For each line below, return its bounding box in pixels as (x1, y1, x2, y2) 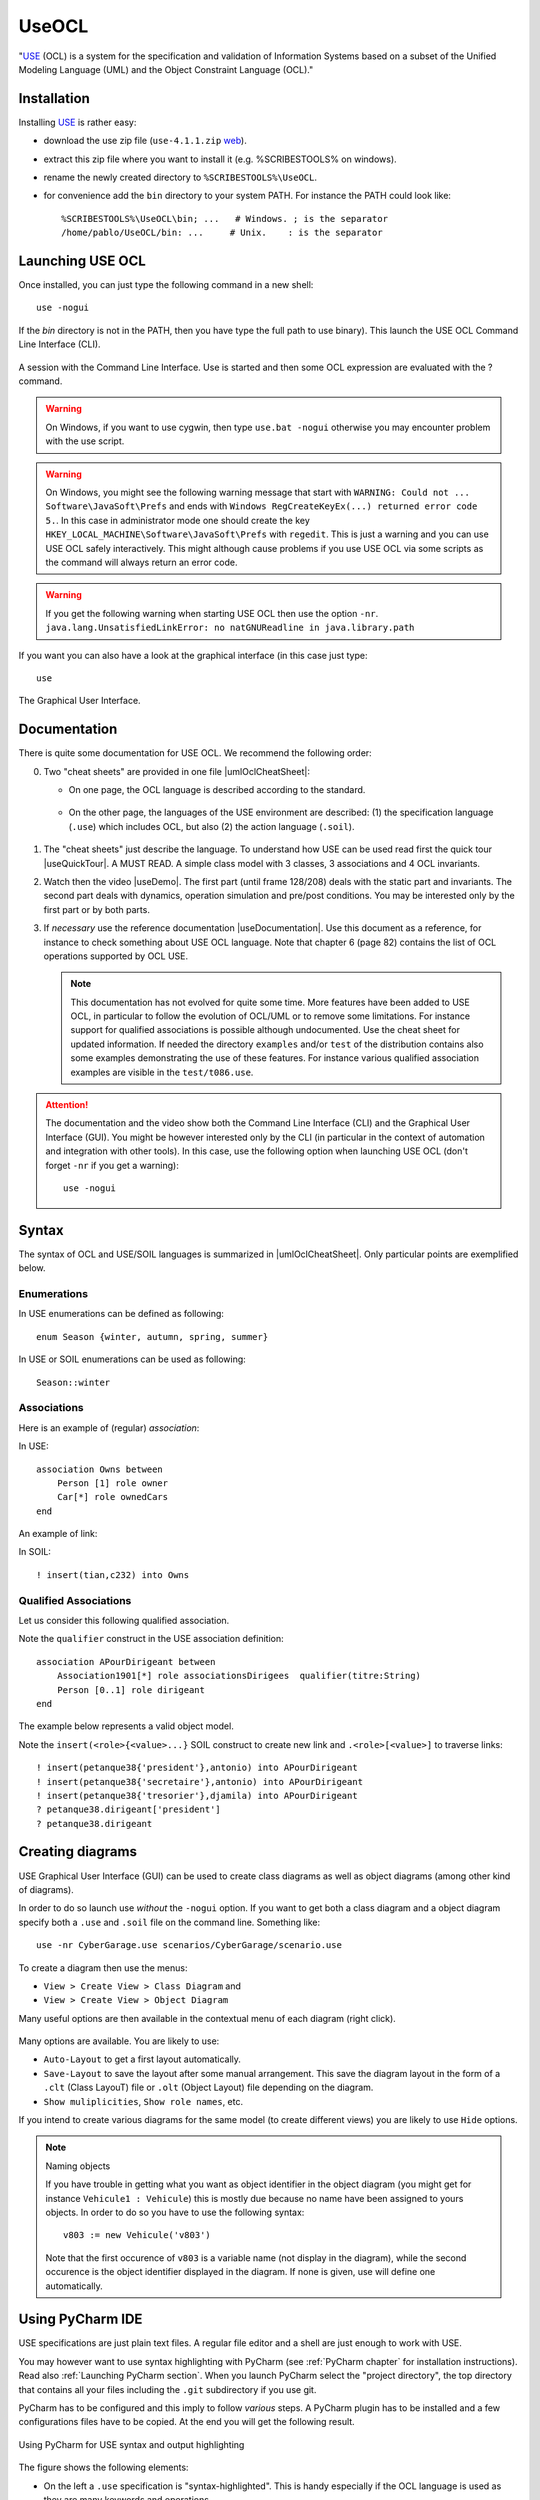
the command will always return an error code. (45, 556, 238, 568)
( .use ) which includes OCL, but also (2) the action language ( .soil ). (68, 820, 355, 832)
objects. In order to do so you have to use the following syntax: (45, 2206, 305, 2218)
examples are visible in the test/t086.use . (70, 1066, 254, 1078)
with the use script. (45, 435, 125, 447)
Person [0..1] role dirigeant (56, 1684, 205, 1695)
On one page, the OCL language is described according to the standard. (68, 783, 366, 795)
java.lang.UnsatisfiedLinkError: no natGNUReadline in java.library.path (45, 622, 415, 634)
